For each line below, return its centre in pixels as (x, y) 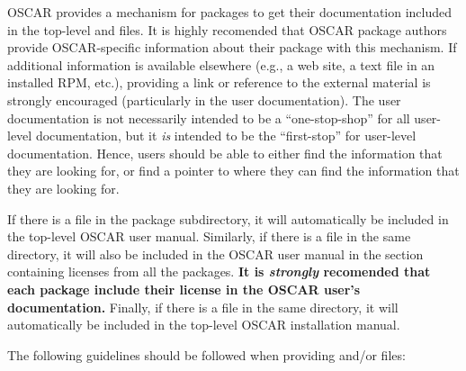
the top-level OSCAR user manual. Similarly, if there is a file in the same (209, 236)
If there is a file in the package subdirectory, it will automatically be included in (228, 218)
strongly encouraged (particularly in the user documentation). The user (204, 100)
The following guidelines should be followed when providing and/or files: (206, 354)
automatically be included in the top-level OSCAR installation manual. (204, 325)
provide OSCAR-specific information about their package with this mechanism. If (232, 47)
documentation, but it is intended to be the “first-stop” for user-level (226, 136)
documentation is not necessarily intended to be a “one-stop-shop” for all (209, 118)
